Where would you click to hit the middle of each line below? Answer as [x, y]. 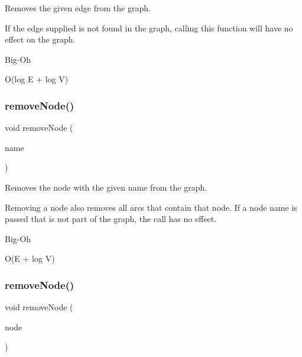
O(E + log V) [30, 258]
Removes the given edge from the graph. [78, 8]
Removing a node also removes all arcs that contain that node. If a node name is [151, 207]
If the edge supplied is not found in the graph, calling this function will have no [149, 28]
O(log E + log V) [37, 79]
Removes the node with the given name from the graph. [106, 187]
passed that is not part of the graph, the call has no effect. [111, 219]
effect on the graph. [40, 39]
